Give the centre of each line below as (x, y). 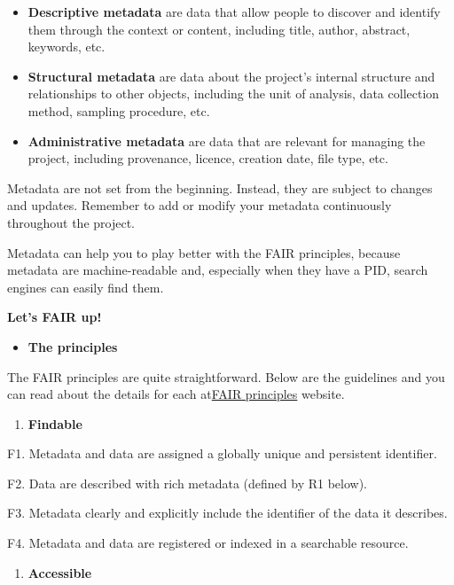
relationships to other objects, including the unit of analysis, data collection (234, 94)
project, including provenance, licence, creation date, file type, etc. (208, 158)
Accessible (60, 572)
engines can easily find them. (86, 287)
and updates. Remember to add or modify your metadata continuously (200, 205)
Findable (55, 423)
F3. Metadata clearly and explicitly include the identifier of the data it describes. (227, 513)
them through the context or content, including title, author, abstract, (219, 29)
